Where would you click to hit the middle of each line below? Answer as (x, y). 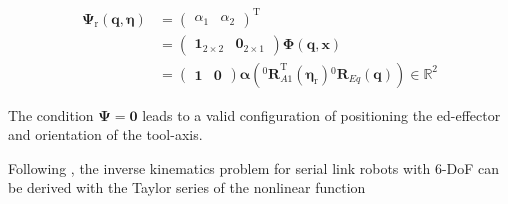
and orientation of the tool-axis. (105, 134)
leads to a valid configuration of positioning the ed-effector (321, 114)
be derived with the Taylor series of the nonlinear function (187, 187)
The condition (51, 114)
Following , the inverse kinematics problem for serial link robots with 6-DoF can (254, 167)
